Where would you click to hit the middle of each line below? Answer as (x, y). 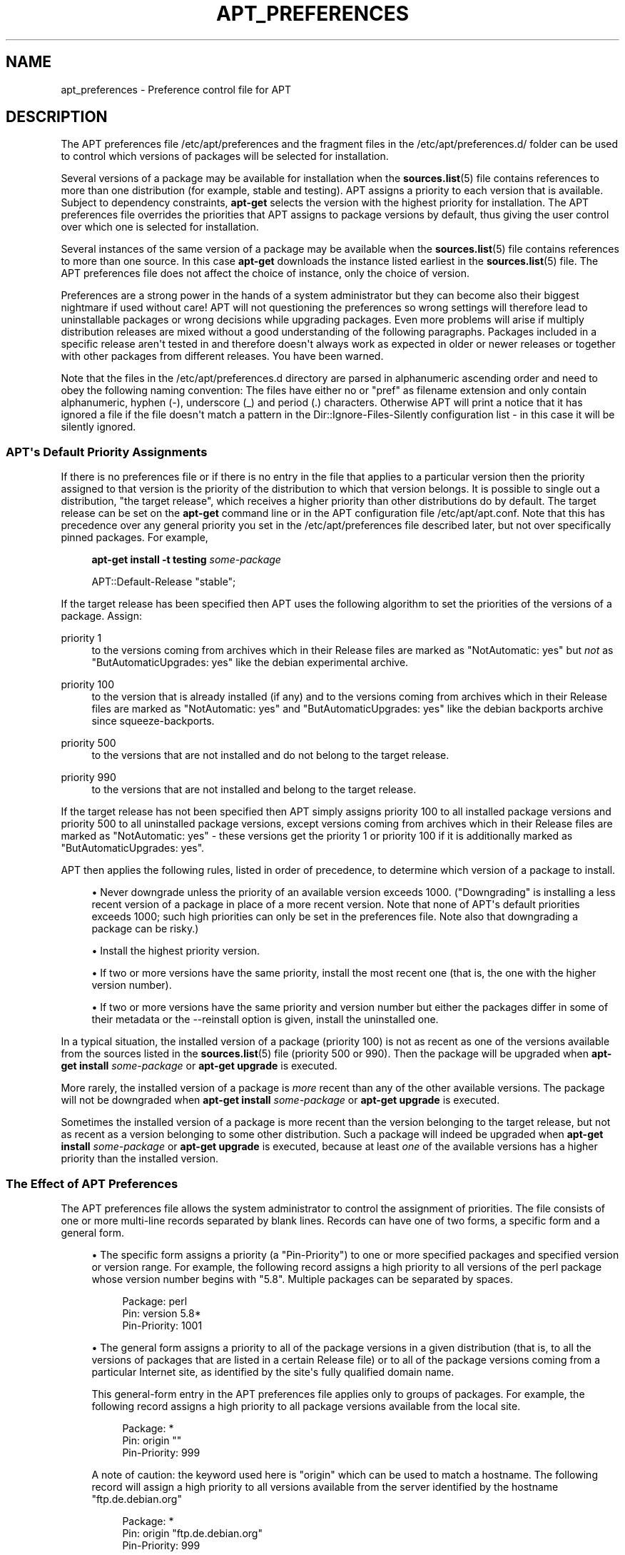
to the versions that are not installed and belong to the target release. (254, 790)
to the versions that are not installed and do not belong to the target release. (270, 755)
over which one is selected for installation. (160, 227)
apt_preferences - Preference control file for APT (176, 89)
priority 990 (88, 777)
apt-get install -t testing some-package (186, 560)
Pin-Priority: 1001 (162, 1325)
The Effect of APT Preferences (92, 1183)
